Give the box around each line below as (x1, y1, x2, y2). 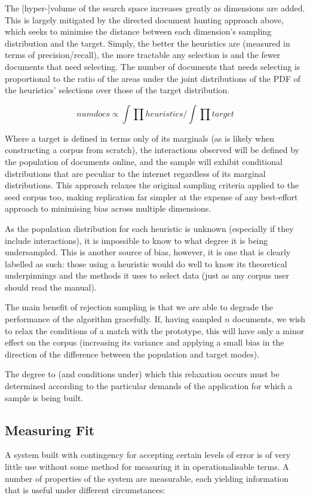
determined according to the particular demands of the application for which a (5, 380, 293, 392)
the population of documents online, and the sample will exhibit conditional (5, 155, 283, 167)
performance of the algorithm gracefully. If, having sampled (5, 313, 222, 325)
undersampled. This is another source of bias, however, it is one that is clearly (5, 246, 291, 258)
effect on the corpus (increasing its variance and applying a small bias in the (5, 336, 284, 349)
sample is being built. (5, 391, 84, 404)
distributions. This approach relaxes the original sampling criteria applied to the (5, 179, 299, 191)
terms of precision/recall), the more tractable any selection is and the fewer (5, 48, 281, 61)
